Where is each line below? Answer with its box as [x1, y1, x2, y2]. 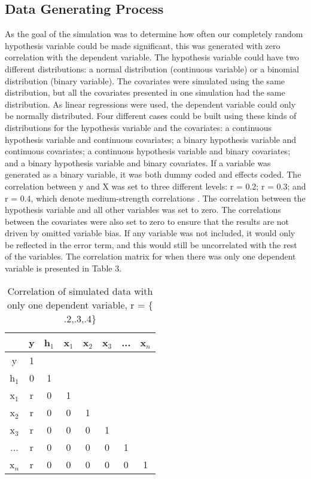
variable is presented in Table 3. [5, 262, 122, 274]
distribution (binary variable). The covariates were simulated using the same [5, 74, 285, 87]
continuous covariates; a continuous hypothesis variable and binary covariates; [5, 145, 291, 157]
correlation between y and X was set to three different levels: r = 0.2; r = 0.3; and [5, 179, 306, 192]
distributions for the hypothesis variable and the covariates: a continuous [5, 121, 272, 133]
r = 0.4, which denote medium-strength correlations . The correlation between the [5, 191, 306, 204]
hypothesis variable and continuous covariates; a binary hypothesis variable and [5, 133, 297, 145]
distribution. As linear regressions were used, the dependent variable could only [5, 97, 296, 110]
